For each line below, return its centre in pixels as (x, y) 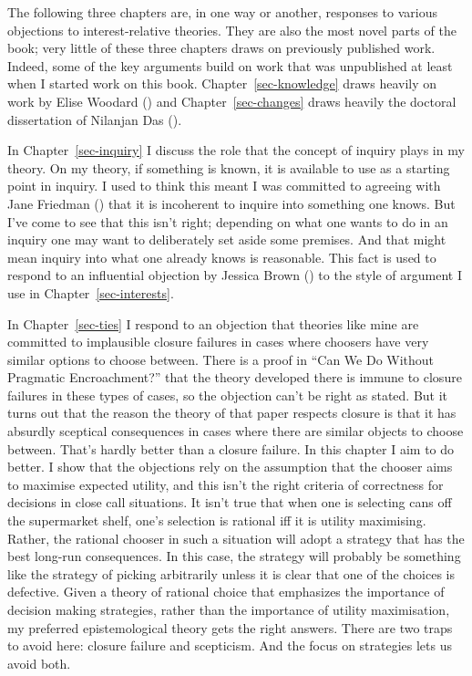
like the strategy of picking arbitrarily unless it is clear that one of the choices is (231, 573)
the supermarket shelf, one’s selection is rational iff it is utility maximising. (217, 520)
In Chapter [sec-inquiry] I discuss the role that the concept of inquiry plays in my (236, 150)
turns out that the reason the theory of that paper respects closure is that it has (232, 413)
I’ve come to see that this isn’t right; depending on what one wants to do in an (228, 221)
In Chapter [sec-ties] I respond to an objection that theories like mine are (213, 323)
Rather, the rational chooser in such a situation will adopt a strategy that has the (236, 538)
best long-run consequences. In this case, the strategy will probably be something (234, 556)
